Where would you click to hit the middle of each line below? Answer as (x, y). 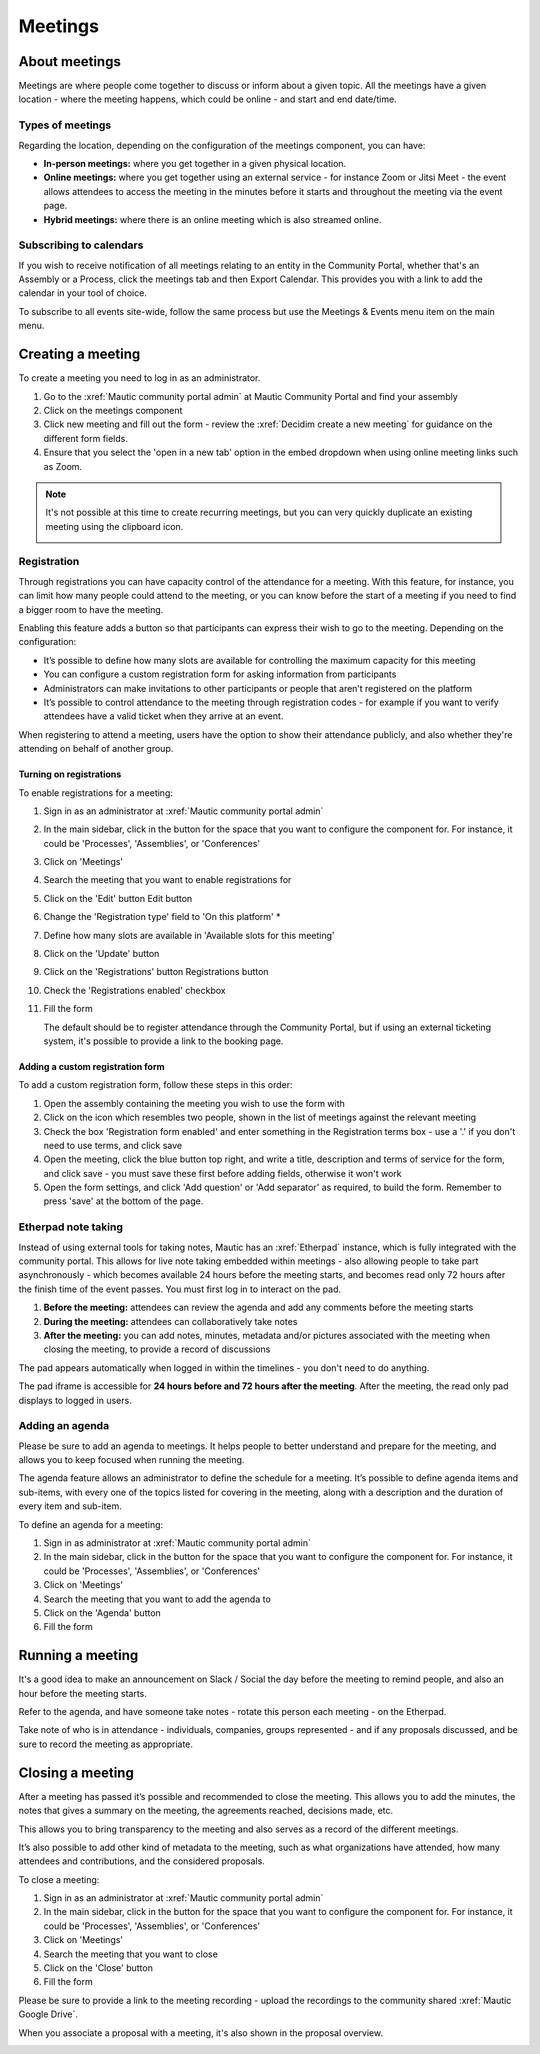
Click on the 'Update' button (101, 954)
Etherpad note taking (71, 1227)
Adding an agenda (64, 1426)
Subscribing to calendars (81, 245)
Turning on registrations (70, 774)
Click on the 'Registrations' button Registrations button (156, 972)
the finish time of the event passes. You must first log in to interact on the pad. (180, 1289)
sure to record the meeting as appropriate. (106, 1744)
